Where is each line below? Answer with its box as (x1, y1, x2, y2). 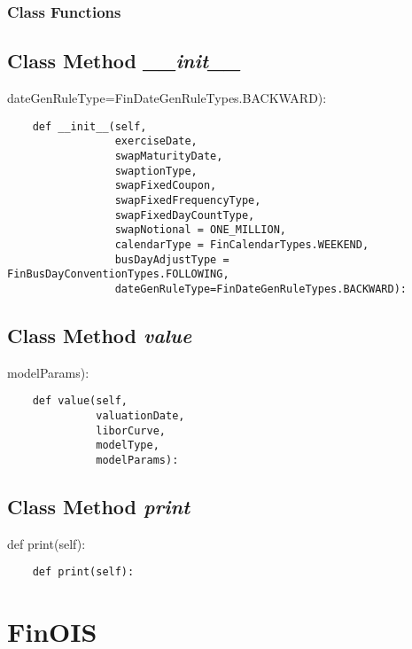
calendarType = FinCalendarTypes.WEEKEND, (114, 238, 369, 251)
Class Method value (7, 321, 192, 348)
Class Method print (7, 492, 190, 520)
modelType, (96, 439, 159, 452)
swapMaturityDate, (114, 149, 223, 162)
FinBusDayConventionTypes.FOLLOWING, (7, 268, 229, 281)
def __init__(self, (32, 120, 147, 133)
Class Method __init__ (7, 47, 241, 74)
